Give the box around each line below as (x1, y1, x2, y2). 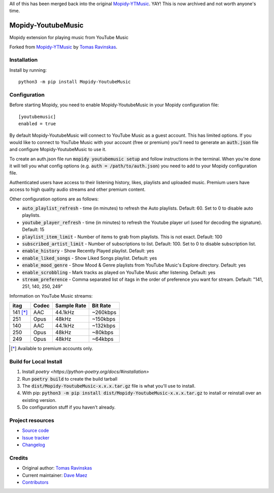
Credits (9, 454, 28, 461)
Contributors (22, 479, 49, 485)
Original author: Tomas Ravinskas (22, 465, 92, 471)
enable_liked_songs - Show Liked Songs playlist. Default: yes (22, 255, 157, 261)
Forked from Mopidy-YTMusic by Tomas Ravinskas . (9, 44, 118, 50)
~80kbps (92, 329, 114, 336)
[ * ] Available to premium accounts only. (11, 345, 93, 352)
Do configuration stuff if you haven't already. (22, 404, 116, 411)
